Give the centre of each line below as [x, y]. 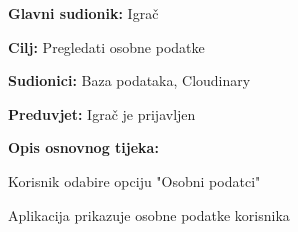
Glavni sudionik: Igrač [83, 13]
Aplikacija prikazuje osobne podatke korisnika [149, 214]
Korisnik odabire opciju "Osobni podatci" [134, 180]
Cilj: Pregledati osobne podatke [106, 46]
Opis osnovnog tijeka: [83, 147]
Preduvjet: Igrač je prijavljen [102, 113]
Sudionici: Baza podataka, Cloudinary [129, 80]
